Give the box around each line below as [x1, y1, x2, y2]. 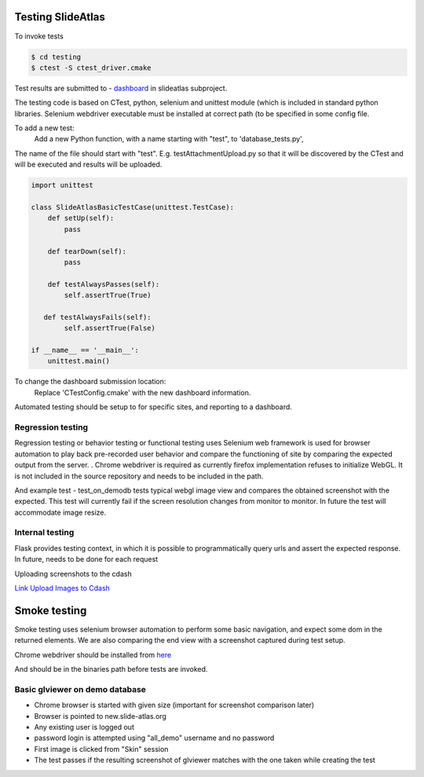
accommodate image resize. [14, 508, 107, 517]
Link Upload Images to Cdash [14, 584, 110, 593]
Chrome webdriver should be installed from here [14, 650, 172, 659]
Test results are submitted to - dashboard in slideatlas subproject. [14, 83, 228, 93]
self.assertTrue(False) [64, 324, 156, 333]
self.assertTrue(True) [64, 291, 152, 300]
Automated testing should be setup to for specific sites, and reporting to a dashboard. [14, 402, 292, 412]
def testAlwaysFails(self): [43, 313, 152, 321]
